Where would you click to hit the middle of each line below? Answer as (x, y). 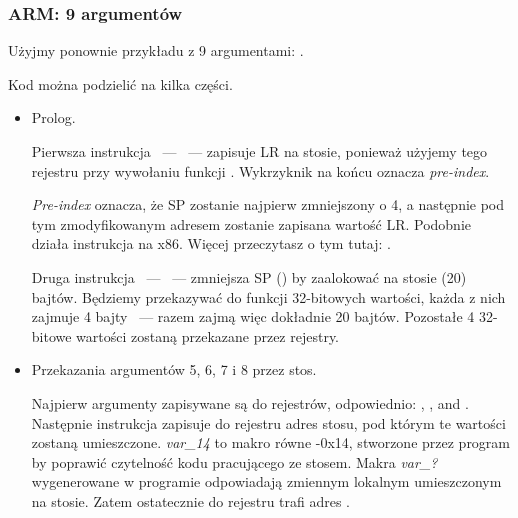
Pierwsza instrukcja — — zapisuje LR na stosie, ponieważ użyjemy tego (259, 151)
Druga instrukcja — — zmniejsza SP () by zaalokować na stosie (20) (249, 276)
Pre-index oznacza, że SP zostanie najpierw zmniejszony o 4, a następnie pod (268, 204)
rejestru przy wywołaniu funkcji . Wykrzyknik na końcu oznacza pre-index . (260, 170)
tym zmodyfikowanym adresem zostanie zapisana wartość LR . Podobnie (251, 223)
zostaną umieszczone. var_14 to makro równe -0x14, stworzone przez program (271, 442)
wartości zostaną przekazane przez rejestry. (208, 335)
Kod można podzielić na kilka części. (120, 83)
